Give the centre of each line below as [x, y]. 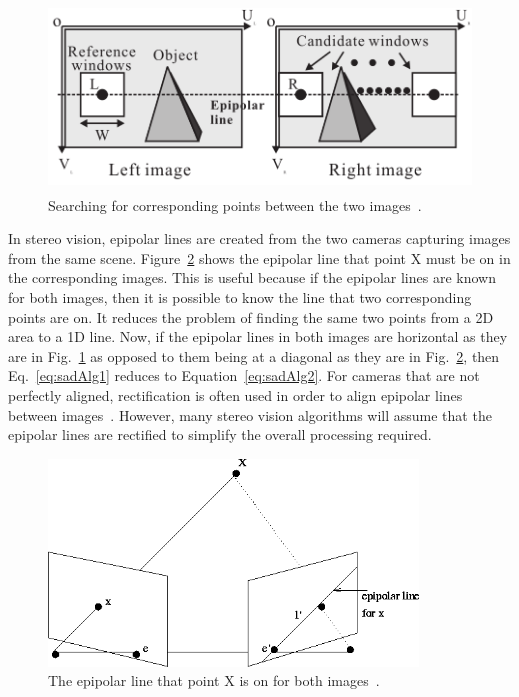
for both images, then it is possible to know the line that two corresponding [240, 296]
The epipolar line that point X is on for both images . [214, 680]
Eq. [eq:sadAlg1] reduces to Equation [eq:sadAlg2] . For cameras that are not [244, 375]
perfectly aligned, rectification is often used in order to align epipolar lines [235, 394]
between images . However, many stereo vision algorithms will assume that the [250, 414]
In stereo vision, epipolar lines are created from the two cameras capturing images [259, 238]
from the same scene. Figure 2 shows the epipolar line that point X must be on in [259, 257]
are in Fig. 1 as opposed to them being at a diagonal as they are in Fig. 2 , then [254, 355]
